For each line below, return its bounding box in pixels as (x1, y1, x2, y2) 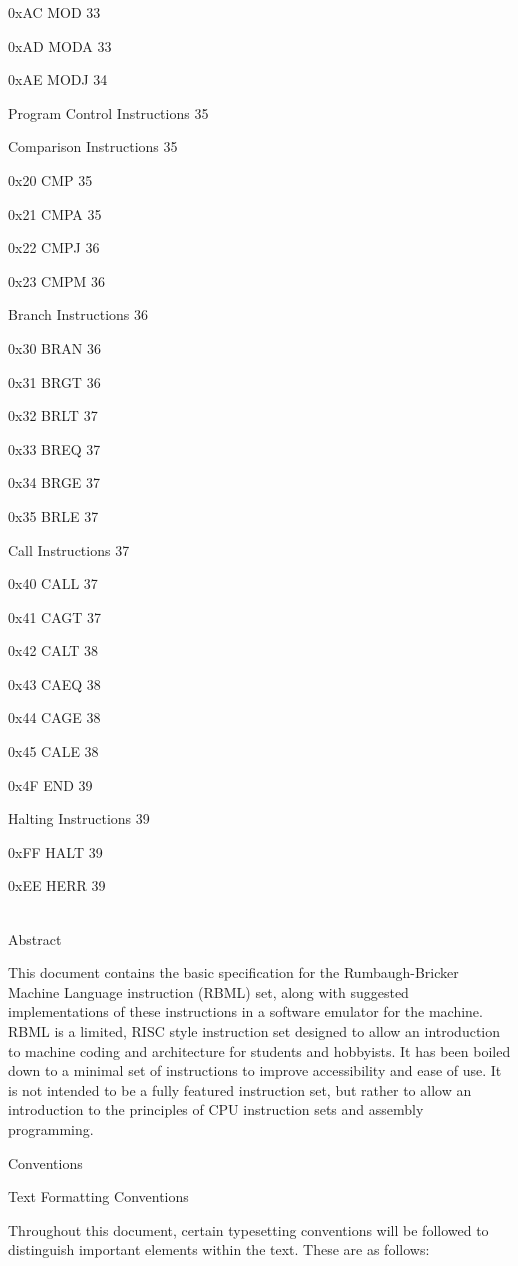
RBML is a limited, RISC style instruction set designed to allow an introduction (8, 1021, 501, 1041)
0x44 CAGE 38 (8, 707, 101, 728)
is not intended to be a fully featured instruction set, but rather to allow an (8, 1079, 472, 1100)
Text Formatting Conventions (8, 1186, 189, 1207)
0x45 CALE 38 (8, 741, 99, 762)
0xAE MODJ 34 (8, 69, 108, 90)
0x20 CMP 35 (8, 169, 93, 190)
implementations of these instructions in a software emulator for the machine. (8, 1001, 483, 1022)
